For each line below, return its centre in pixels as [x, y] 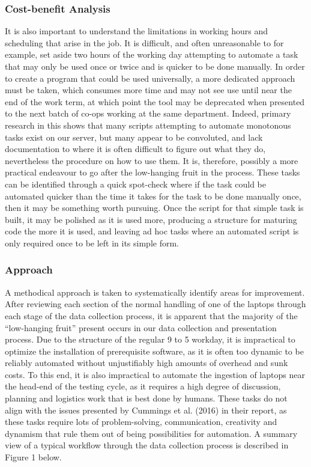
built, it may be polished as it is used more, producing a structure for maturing [151, 219]
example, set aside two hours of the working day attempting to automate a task [152, 54]
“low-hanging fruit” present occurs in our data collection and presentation [141, 327]
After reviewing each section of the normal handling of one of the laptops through [155, 304]
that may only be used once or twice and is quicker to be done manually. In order [155, 66]
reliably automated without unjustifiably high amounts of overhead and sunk [146, 363]
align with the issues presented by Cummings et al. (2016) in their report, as [146, 410]
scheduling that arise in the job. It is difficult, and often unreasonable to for [144, 42]
